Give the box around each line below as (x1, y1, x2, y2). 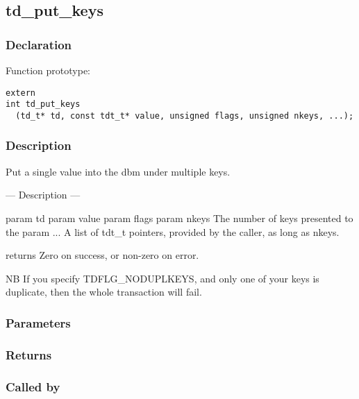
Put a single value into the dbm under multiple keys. (6, 164, 231, 178)
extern (6, 87, 35, 98)
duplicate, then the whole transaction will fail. (6, 285, 202, 299)
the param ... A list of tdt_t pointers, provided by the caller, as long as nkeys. (6, 224, 340, 239)
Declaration (6, 35, 72, 53)
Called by (6, 377, 60, 395)
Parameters (6, 314, 71, 331)
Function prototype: (6, 63, 90, 77)
